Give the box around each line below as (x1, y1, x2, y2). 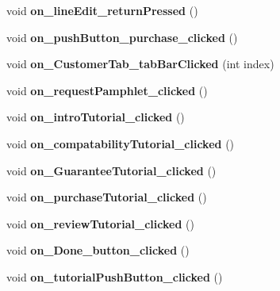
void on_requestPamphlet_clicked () (6, 82, 208, 98)
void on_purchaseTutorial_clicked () (6, 189, 207, 205)
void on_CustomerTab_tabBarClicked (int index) (6, 56, 274, 72)
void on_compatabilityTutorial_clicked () (6, 135, 235, 151)
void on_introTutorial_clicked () (6, 109, 185, 125)
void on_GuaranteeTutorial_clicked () (6, 162, 217, 178)
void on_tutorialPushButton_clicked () (6, 268, 223, 285)
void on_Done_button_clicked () (6, 242, 190, 258)
